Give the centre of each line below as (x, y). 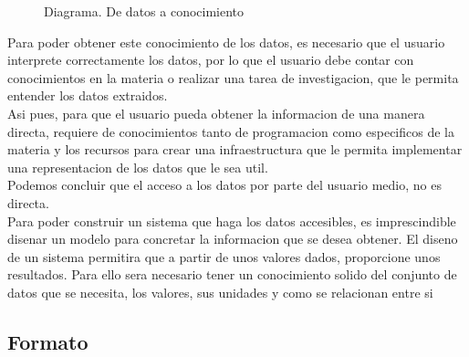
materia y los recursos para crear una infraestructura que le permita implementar (235, 149)
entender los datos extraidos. (88, 95)
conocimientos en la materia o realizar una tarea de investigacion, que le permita (233, 77)
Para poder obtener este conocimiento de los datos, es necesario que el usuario (226, 42)
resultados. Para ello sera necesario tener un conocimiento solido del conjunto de (232, 274)
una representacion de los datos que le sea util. (138, 167)
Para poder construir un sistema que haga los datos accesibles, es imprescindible (232, 220)
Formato (48, 341)
